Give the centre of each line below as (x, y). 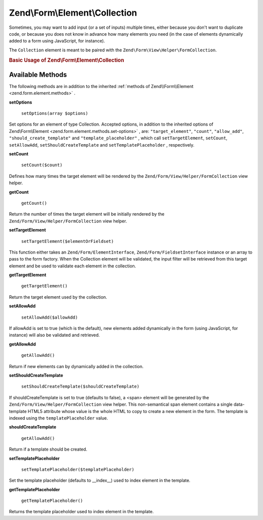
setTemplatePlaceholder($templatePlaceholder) (78, 469)
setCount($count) (42, 165)
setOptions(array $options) (55, 113)
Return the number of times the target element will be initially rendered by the (87, 214)
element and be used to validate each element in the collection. (73, 266)
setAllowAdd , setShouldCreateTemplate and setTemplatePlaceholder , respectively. (102, 145)
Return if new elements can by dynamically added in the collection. (76, 366)
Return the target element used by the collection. (58, 297)
